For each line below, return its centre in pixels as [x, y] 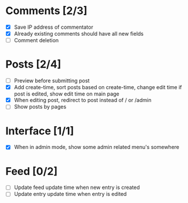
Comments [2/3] [47, 11]
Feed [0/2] [32, 171]
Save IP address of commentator [54, 27]
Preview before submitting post [52, 81]
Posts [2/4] [33, 64]
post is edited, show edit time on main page [66, 94]
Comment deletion [36, 40]
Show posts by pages [40, 107]
